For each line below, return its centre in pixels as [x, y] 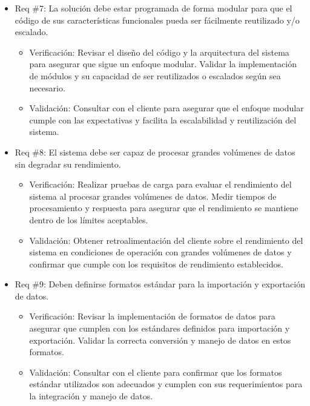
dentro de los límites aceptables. [89, 219]
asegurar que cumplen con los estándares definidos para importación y [160, 328]
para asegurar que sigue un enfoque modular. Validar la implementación [163, 64]
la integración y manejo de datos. [91, 396]
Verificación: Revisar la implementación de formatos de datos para [152, 316]
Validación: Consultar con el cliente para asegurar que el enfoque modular [167, 108]
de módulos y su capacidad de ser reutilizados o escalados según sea [155, 75]
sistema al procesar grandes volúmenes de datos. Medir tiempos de [153, 196]
